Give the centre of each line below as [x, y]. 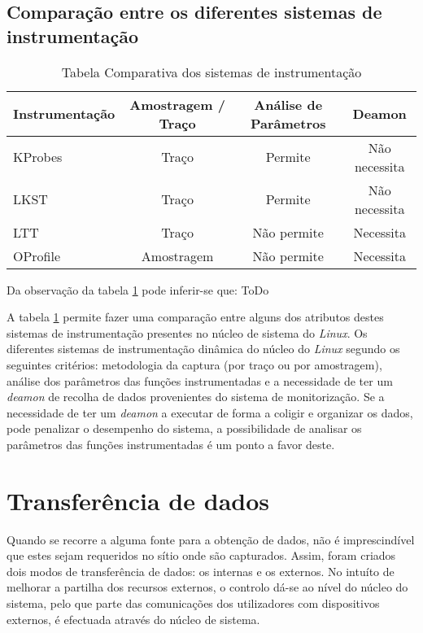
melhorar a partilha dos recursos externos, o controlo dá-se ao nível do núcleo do [207, 587]
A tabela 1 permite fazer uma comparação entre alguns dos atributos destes [195, 317]
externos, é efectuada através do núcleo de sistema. [133, 619]
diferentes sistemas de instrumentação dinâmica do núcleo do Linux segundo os [203, 349]
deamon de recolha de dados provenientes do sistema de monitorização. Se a [196, 397]
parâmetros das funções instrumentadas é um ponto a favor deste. [171, 444]
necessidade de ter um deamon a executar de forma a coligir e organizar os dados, [210, 412]
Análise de [288, 104]
